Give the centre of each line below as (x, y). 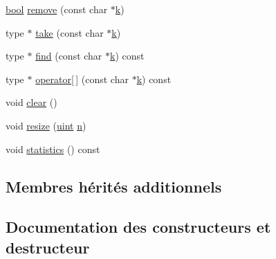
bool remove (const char (57, 9)
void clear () (31, 102)
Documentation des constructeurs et (138, 227)
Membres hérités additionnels (114, 186)
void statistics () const (53, 149)
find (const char (69, 56)
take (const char (70, 32)
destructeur (48, 247)
